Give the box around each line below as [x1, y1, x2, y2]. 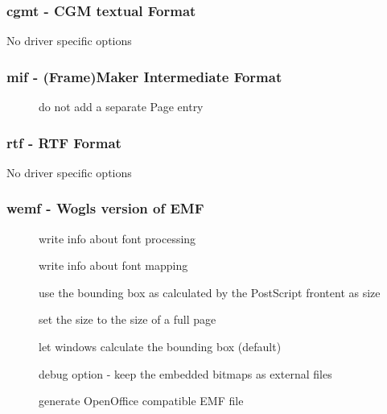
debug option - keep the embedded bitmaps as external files [39, 365, 332, 382]
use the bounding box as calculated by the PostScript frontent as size [39, 284, 381, 300]
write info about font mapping [39, 257, 188, 274]
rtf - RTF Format [6, 132, 121, 152]
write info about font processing [39, 230, 196, 246]
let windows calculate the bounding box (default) [39, 338, 282, 355]
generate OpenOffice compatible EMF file [39, 392, 244, 409]
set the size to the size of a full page [39, 311, 216, 328]
